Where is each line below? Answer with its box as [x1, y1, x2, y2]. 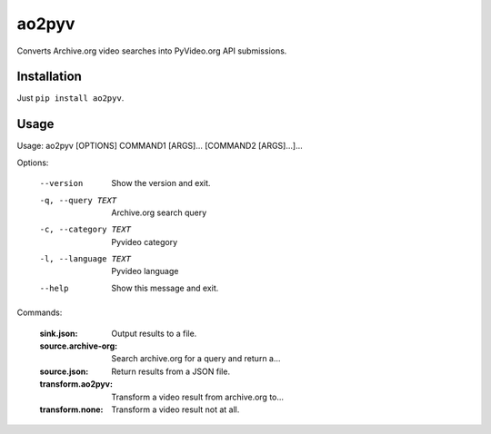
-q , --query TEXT [39, 195, 117, 205]
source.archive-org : [39, 340, 118, 351]
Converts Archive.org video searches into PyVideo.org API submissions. [16, 45, 287, 56]
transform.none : [39, 404, 104, 415]
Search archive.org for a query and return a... [111, 353, 281, 364]
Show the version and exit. [111, 178, 211, 189]
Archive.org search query [111, 207, 207, 218]
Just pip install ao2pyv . [16, 93, 125, 104]
